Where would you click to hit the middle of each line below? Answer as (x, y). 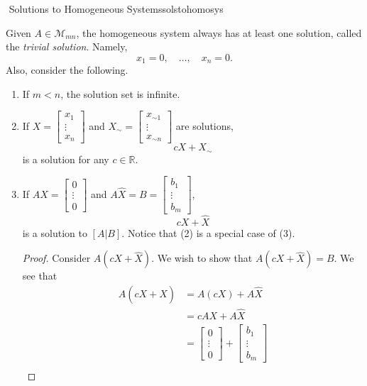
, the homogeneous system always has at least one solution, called (219, 32)
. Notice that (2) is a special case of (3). (208, 232)
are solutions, (204, 125)
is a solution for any (66, 159)
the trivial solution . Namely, (67, 46)
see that (40, 276)
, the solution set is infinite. (120, 93)
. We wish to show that (202, 258)
